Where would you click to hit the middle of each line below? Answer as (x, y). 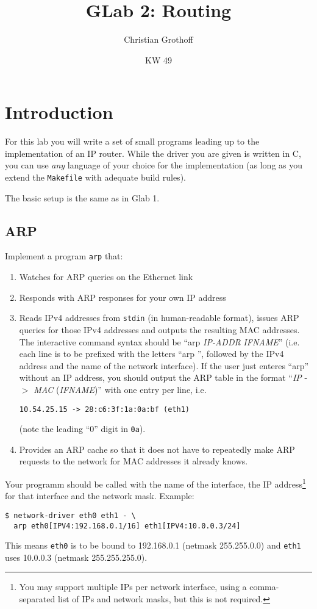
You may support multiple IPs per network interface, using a (133, 587)
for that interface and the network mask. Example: (100, 496)
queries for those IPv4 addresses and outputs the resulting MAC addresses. (159, 329)
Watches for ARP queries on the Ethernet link (106, 277)
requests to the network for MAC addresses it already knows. (134, 461)
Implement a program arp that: (64, 256)
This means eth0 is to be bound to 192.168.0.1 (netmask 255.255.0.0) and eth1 (153, 545)
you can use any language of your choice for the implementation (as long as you (154, 165)
